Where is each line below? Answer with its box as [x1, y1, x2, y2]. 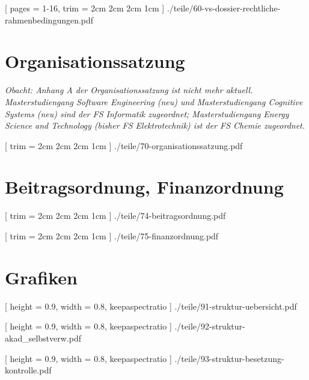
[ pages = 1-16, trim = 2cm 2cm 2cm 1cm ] [5, 2, 165, 14]
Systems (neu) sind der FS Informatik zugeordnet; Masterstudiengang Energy [5, 107, 289, 120]
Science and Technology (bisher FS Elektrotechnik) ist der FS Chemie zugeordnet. [5, 119, 305, 132]
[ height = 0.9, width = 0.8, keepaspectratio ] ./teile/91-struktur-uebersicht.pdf [5, 299, 297, 312]
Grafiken [5, 265, 78, 289]
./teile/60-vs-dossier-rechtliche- [167, 2, 281, 14]
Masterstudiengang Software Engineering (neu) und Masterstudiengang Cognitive [5, 95, 303, 108]
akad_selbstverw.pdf [5, 331, 81, 344]
